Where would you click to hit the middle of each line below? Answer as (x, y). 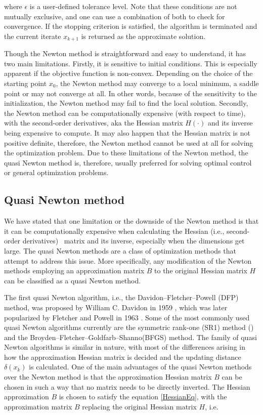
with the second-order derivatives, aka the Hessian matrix (94, 123)
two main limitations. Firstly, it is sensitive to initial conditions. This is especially (131, 63)
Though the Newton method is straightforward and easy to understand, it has (125, 53)
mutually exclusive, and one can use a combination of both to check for (115, 16)
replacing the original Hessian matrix (139, 406)
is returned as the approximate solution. (143, 36)
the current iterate (33, 36)
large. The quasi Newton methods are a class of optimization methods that (120, 250)
